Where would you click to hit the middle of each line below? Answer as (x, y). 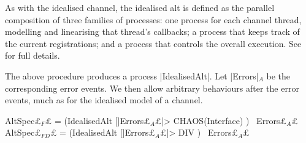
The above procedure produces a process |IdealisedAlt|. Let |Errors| (132, 75)
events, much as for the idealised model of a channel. (104, 100)
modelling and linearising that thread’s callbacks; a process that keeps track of (152, 31)
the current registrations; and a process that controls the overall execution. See (153, 43)
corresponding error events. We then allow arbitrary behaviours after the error (152, 88)
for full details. (33, 55)
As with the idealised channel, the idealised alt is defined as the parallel (140, 7)
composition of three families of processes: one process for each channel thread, (153, 19)
